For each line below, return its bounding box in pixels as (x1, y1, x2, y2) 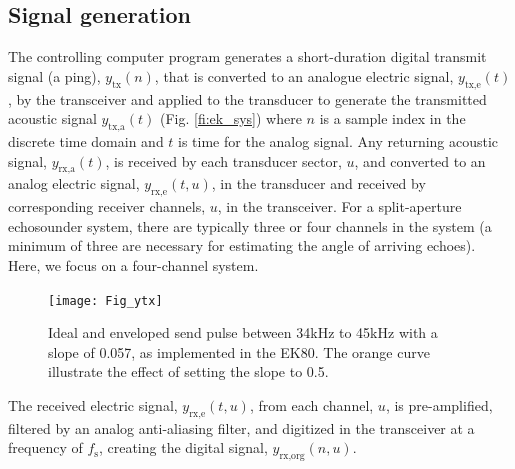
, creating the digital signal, (98, 437, 268, 458)
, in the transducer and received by (211, 173, 426, 194)
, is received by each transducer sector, (105, 150, 342, 171)
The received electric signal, (8, 394, 178, 415)
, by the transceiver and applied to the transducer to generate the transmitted (8, 88, 487, 109)
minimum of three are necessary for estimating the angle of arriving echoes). (8, 235, 476, 256)
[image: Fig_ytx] (48, 293, 163, 308)
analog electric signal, (8, 173, 140, 194)
